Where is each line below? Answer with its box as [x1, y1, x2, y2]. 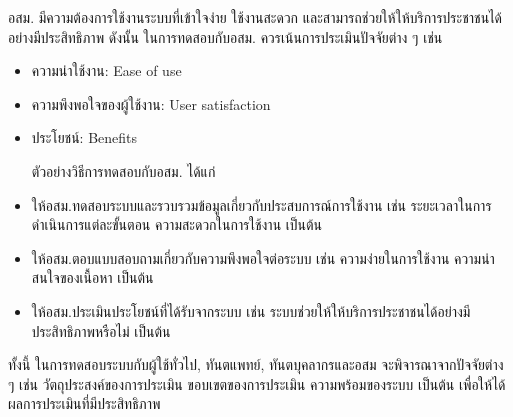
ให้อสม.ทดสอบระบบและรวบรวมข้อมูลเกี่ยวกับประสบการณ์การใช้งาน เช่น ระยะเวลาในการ [31, 194, 492, 215]
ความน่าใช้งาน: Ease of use [31, 60, 182, 81]
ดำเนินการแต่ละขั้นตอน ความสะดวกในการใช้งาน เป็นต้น [31, 214, 322, 235]
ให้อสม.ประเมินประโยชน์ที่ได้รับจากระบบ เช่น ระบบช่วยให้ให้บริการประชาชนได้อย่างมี [31, 300, 471, 321]
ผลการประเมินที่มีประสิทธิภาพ [8, 393, 161, 414]
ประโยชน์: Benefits [31, 127, 138, 148]
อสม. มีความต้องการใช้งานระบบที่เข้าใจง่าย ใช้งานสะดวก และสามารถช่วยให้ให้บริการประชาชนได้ [8, 7, 503, 27]
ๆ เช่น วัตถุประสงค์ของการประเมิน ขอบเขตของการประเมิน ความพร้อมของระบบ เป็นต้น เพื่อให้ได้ [8, 373, 506, 394]
